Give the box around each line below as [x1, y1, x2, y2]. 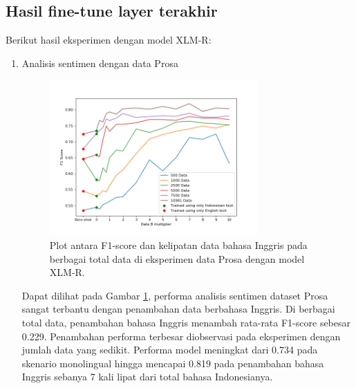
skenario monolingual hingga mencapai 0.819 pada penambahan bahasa [21, 355, 324, 370]
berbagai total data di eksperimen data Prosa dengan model [49, 251, 305, 266]
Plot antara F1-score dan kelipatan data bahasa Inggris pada [49, 238, 308, 252]
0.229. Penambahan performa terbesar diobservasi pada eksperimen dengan [21, 329, 341, 343]
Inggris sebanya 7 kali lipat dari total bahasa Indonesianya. [21, 369, 273, 384]
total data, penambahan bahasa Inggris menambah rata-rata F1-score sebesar [21, 315, 351, 330]
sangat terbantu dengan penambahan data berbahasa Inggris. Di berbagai [21, 302, 335, 316]
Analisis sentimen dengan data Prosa [21, 55, 178, 70]
